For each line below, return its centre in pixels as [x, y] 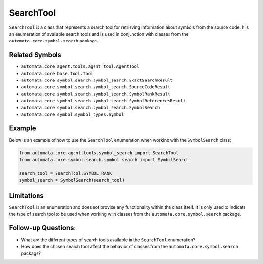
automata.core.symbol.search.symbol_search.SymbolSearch [91, 108]
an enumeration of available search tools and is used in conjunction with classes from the [99, 34]
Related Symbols [35, 55]
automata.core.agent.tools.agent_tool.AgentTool [80, 67]
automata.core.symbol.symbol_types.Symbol [73, 114]
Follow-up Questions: [43, 228]
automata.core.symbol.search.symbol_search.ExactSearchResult [97, 80]
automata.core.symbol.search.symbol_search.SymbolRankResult [96, 94]
